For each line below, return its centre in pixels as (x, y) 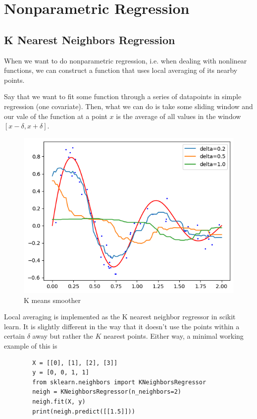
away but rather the (63, 336)
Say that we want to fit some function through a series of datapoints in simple (123, 96)
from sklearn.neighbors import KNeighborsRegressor (119, 382)
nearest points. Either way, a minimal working (174, 336)
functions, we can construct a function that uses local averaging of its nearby (121, 70)
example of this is (31, 345)
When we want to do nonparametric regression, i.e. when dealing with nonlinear (126, 60)
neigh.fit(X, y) (59, 401)
